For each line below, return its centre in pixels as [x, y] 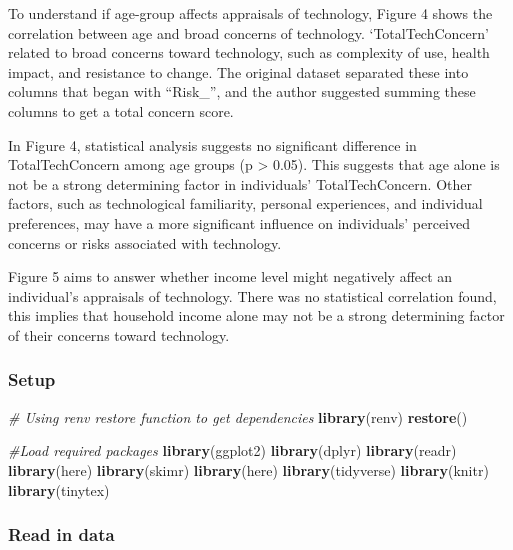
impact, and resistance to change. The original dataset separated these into [238, 71]
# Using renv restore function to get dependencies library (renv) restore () [238, 416]
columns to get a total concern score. [121, 110]
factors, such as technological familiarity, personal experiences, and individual [245, 203]
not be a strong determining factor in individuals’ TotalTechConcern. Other [240, 183]
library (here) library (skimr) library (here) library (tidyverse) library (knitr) [248, 469]
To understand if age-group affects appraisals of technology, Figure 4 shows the [250, 13]
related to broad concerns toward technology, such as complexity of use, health [249, 52]
